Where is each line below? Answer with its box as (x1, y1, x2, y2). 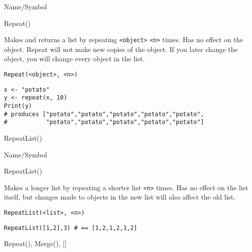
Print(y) (4, 102, 32, 109)
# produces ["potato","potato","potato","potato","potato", (4, 110, 204, 118)
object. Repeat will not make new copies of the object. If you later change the (4, 44, 238, 54)
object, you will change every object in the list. (4, 53, 145, 64)
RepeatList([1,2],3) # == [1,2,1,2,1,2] (4, 224, 138, 231)
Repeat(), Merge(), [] (4, 238, 67, 249)
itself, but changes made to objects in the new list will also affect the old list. (4, 192, 236, 202)
